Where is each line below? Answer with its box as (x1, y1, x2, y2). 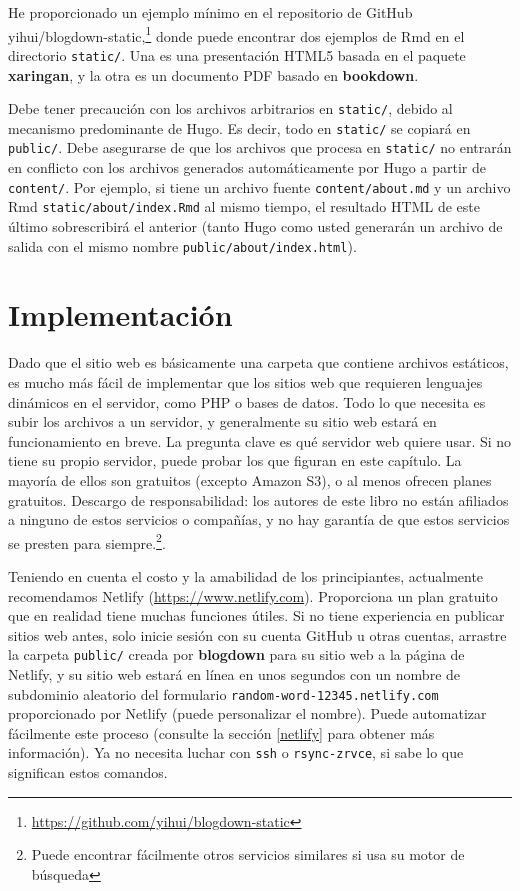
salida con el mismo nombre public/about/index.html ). (8, 235, 357, 256)
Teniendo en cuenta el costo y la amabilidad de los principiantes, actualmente (8, 565, 484, 586)
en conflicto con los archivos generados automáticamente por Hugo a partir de (8, 157, 486, 178)
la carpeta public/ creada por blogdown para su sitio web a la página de (8, 644, 465, 665)
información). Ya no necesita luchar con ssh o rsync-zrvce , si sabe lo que (8, 742, 464, 763)
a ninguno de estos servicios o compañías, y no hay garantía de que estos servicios (8, 509, 510, 530)
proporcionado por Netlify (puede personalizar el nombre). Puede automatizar (8, 703, 487, 724)
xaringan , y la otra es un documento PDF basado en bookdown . (8, 64, 419, 85)
